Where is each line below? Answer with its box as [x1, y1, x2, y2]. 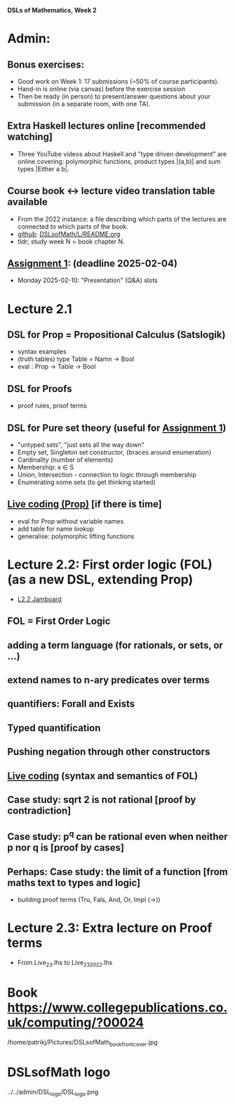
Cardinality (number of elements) [17, 455, 114, 464]
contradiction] [7, 804, 72, 816]
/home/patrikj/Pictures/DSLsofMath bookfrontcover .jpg [7, 1037, 158, 1048]
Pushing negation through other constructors [7, 746, 210, 758]
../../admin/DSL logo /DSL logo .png [7, 1087, 99, 1097]
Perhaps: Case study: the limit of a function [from [7, 866, 228, 878]
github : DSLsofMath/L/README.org [17, 229, 121, 238]
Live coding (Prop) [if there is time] [7, 498, 163, 510]
